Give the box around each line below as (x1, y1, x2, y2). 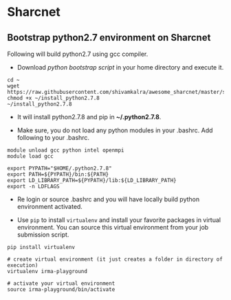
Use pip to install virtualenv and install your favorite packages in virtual (16, 216, 221, 224)
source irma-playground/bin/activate (7, 286, 115, 293)
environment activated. (16, 203, 82, 210)
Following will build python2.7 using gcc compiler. (7, 50, 148, 58)
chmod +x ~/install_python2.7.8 (7, 94, 100, 101)
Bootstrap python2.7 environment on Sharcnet (7, 32, 211, 43)
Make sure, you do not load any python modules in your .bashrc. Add (16, 126, 213, 134)
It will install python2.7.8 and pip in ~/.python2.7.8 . (16, 113, 162, 121)
